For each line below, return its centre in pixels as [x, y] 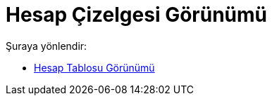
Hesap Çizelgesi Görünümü [136, 15]
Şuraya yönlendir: [47, 46]
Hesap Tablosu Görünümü [94, 67]
